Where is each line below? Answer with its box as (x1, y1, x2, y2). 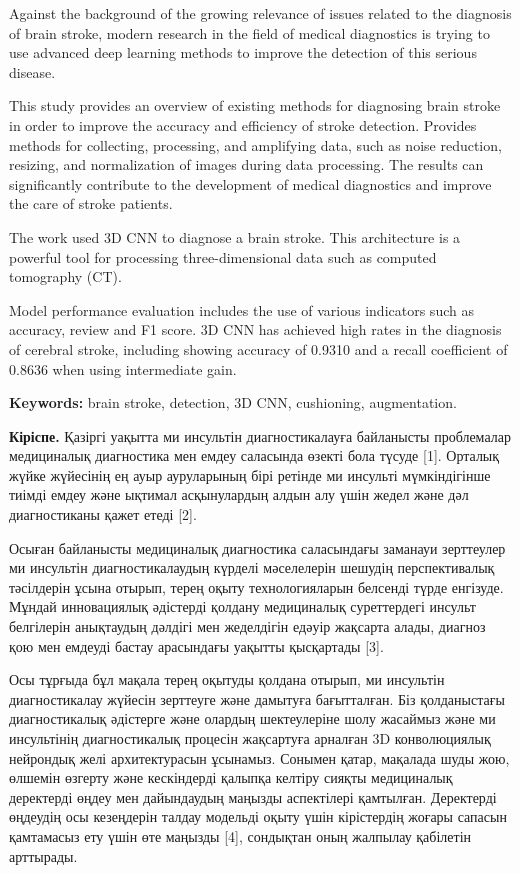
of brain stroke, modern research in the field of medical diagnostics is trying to (9, 22, 490, 43)
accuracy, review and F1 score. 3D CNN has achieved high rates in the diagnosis (9, 319, 502, 340)
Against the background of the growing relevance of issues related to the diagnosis (9, 3, 512, 23)
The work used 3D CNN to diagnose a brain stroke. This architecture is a (9, 226, 461, 247)
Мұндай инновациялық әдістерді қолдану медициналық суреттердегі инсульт (9, 596, 476, 617)
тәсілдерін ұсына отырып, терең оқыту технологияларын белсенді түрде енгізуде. (9, 576, 504, 597)
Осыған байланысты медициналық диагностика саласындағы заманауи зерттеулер (9, 537, 506, 558)
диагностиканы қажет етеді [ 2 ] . (9, 504, 197, 525)
